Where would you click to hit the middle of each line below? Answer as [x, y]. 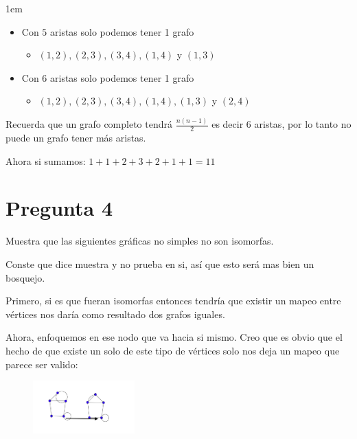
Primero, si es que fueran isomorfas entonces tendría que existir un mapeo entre [173, 301]
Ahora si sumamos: [46, 160]
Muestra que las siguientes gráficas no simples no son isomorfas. [140, 241]
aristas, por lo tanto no [303, 124]
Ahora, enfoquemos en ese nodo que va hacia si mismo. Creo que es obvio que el [174, 337]
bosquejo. [25, 277]
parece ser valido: [42, 364]
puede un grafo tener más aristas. [76, 138]
